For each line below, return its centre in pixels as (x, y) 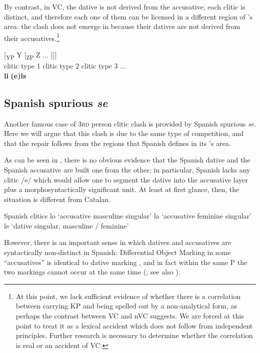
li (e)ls (15, 75)
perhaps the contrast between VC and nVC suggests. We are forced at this (130, 316)
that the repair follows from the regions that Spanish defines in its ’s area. (117, 143)
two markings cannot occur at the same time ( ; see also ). (92, 272)
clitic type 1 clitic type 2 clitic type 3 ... (65, 66)
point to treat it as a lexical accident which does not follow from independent (134, 325)
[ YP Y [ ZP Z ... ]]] (30, 55)
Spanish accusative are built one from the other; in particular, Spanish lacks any (127, 169)
